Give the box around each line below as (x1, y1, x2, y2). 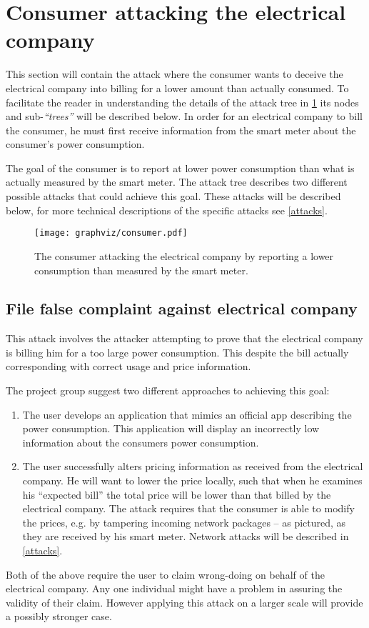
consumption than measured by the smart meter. (34, 262, 248, 277)
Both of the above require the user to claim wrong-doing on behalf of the (6, 567, 325, 582)
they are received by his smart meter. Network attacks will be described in (22, 529, 349, 544)
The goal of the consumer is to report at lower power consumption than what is (6, 160, 355, 175)
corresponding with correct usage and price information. (6, 359, 251, 374)
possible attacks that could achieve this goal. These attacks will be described (6, 189, 341, 204)
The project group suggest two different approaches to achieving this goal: (6, 383, 330, 398)
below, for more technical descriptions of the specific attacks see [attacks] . (6, 202, 328, 217)
